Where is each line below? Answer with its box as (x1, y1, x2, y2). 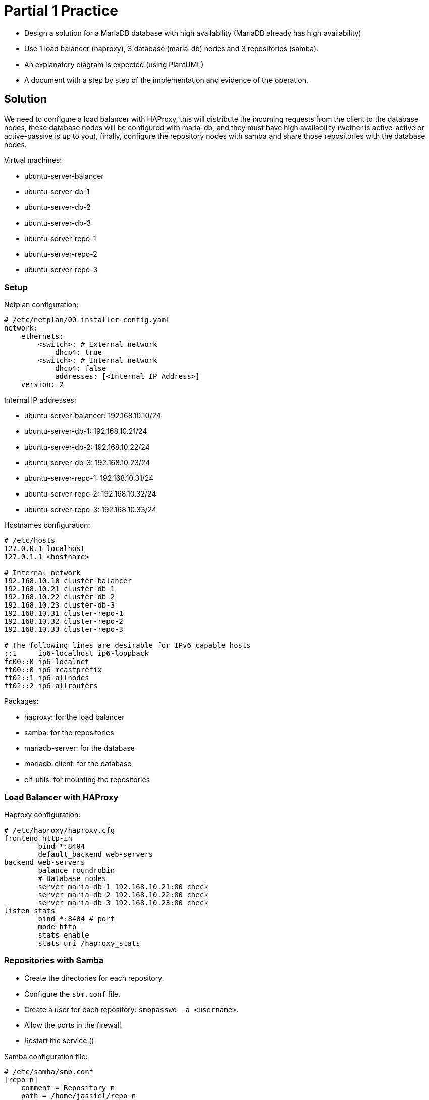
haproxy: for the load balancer (24, 712, 125, 722)
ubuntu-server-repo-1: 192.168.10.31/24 (24, 474, 154, 483)
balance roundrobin (38, 866, 115, 875)
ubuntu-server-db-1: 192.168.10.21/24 (24, 427, 147, 436)
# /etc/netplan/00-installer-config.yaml (4, 316, 170, 324)
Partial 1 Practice (4, 2, 118, 19)
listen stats (4, 907, 56, 915)
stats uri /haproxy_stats (38, 939, 140, 948)
